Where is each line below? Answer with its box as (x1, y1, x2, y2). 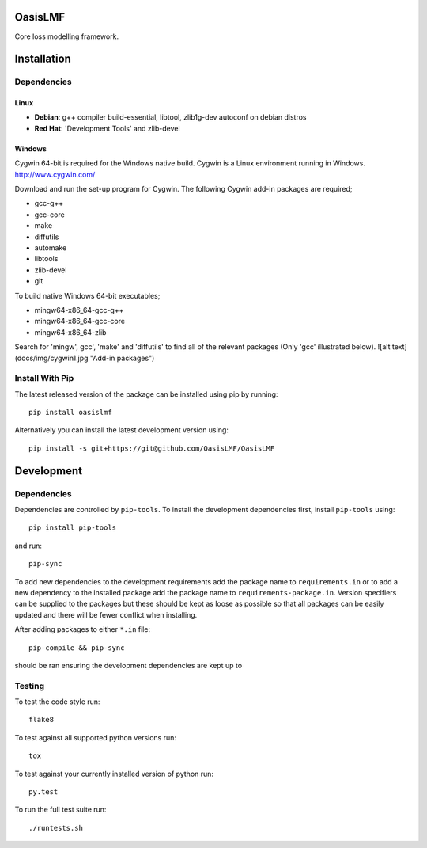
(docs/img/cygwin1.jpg (14, 353, 89, 363)
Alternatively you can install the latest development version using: (14, 425, 229, 435)
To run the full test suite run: (14, 804, 107, 815)
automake (34, 243, 67, 253)
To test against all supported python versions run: (14, 732, 177, 742)
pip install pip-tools (28, 523, 117, 532)
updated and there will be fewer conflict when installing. (14, 610, 198, 619)
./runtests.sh (28, 823, 83, 832)
